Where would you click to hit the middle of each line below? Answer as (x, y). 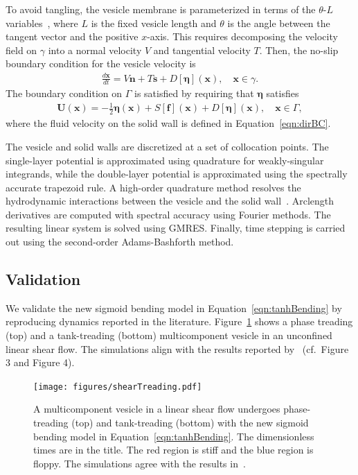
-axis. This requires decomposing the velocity (242, 36)
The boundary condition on (64, 93)
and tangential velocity (202, 50)
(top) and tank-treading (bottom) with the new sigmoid (190, 423)
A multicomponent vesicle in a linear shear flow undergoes (157, 409)
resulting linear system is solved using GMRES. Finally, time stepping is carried (176, 228)
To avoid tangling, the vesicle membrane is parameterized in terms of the (161, 9)
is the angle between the (279, 23)
